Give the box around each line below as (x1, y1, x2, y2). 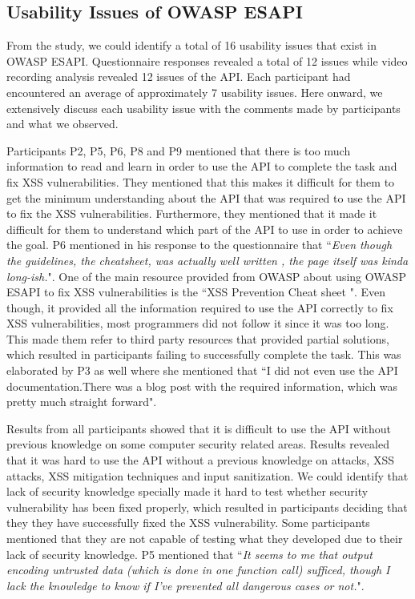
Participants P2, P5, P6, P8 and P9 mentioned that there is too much (6, 142, 351, 159)
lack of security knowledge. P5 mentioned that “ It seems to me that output (6, 545, 373, 562)
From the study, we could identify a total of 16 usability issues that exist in (6, 37, 377, 54)
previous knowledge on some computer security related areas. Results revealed (6, 436, 390, 452)
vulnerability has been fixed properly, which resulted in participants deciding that (6, 498, 408, 515)
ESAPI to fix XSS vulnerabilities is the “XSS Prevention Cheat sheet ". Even (6, 283, 386, 300)
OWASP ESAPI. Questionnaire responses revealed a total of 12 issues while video (6, 52, 408, 69)
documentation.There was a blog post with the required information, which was (6, 377, 398, 394)
